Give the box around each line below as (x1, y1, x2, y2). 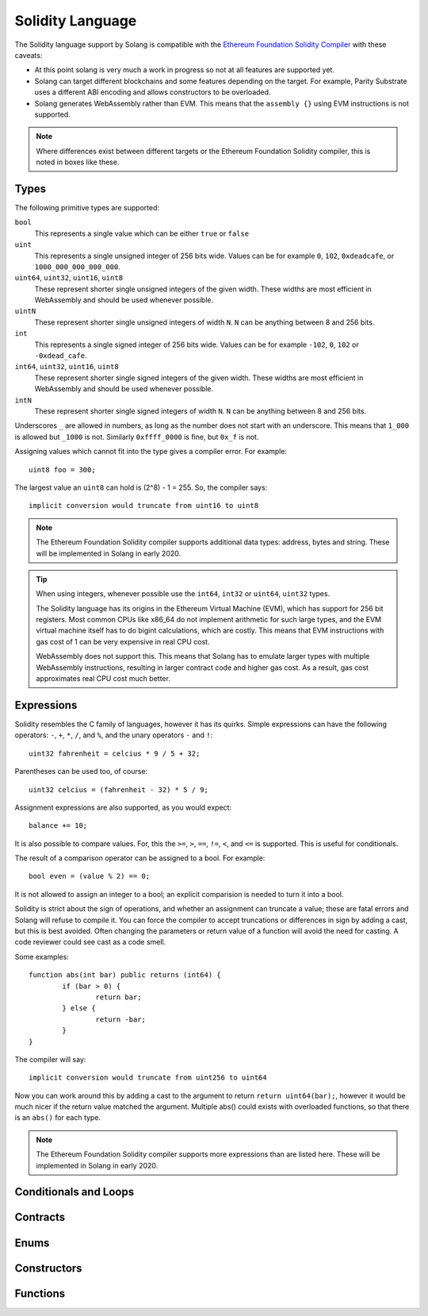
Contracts (14, 1210, 66, 1224)
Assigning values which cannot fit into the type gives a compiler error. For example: (14, 447, 288, 456)
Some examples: (14, 952, 69, 961)
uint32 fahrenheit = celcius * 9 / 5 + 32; (29, 748, 201, 758)
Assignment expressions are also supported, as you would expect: (14, 802, 232, 812)
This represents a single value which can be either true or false (34, 229, 250, 238)
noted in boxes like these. (36, 157, 120, 167)
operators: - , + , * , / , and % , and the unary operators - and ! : (14, 730, 213, 740)
